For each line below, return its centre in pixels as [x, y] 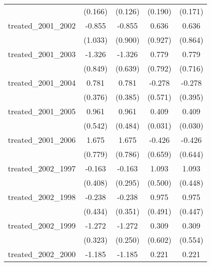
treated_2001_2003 [42, 54]
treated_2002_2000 [42, 254]
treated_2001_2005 [42, 111]
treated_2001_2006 [42, 140]
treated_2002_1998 [42, 197]
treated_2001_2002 [42, 25]
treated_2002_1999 [42, 225]
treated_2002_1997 [42, 168]
